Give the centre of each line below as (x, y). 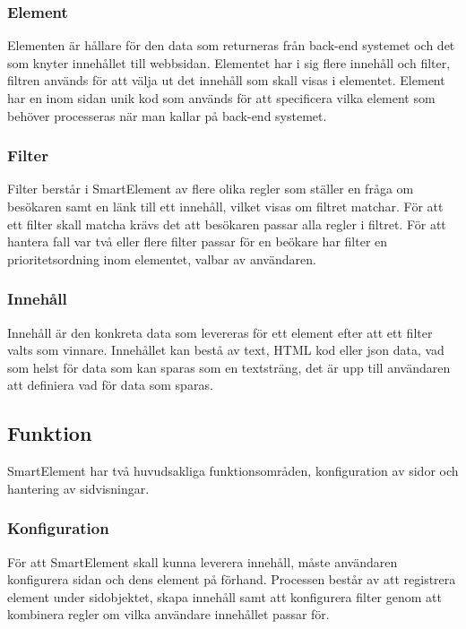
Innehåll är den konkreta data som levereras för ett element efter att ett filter (220, 332)
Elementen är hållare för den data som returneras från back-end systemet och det (231, 45)
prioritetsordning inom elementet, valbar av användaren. (162, 258)
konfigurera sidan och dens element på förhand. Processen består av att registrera (232, 579)
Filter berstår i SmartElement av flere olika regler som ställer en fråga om (211, 189)
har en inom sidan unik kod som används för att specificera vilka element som (221, 98)
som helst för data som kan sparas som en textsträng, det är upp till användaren (229, 367)
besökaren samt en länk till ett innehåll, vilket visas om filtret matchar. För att (225, 206)
